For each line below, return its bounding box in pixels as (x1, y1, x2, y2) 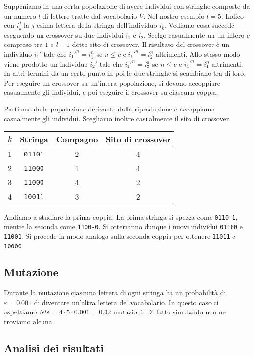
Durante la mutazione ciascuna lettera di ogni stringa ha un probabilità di (4, 287, 226, 297)
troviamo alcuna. (4, 316, 54, 326)
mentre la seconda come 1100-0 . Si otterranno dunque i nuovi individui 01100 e (4, 221, 243, 231)
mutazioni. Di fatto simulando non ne (113, 307, 226, 317)
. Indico (221, 10, 244, 21)
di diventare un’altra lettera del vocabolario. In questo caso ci (34, 297, 219, 307)
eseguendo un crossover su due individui (4, 29, 124, 40)
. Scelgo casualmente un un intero (143, 29, 245, 40)
